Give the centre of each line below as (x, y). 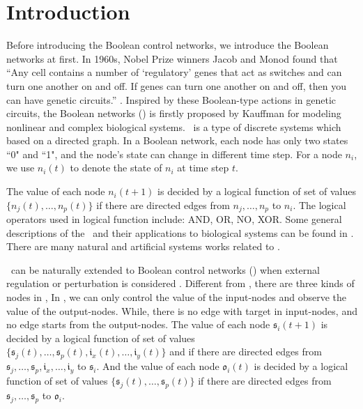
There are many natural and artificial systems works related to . (143, 246)
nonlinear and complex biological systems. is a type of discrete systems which (174, 126)
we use (21, 168)
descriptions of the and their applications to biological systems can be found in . (180, 232)
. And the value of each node (158, 366)
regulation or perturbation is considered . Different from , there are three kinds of (180, 283)
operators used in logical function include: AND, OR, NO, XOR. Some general (174, 219)
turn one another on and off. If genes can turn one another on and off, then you (176, 85)
